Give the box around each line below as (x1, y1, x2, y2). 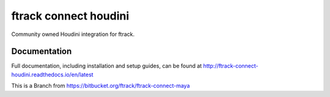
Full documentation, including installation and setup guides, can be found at (11, 62, 202, 70)
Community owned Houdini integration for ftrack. (11, 31, 134, 38)
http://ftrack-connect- (203, 62, 258, 70)
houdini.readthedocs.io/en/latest (11, 71, 94, 78)
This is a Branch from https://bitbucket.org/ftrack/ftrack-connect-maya (11, 82, 190, 90)
